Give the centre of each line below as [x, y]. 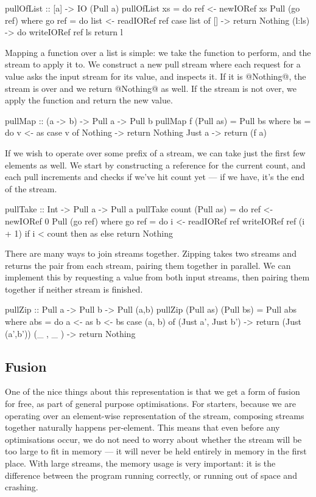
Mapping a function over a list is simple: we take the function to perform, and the [158, 52]
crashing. [22, 487]
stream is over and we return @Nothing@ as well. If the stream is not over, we [151, 88]
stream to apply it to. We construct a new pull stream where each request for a [153, 64]
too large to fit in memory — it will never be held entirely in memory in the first [156, 451]
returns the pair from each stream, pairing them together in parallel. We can [148, 265]
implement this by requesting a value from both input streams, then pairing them [157, 277]
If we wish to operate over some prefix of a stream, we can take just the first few [155, 152]
